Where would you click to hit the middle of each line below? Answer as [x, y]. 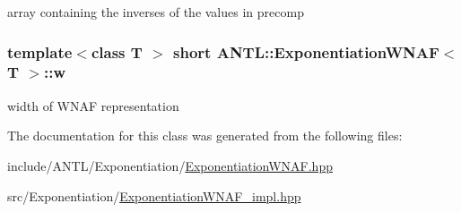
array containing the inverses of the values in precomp [156, 12]
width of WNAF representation [93, 105]
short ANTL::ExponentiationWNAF [306, 51]
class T [117, 51]
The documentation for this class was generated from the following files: [205, 136]
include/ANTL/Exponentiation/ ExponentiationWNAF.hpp [170, 165]
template [40, 51]
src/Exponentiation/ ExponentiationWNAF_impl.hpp [154, 195]
